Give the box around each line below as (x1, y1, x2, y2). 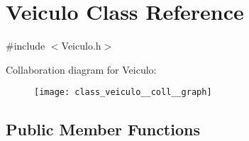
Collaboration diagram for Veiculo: (6, 62, 157, 77)
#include (6, 38, 45, 53)
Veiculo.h (61, 38, 101, 53)
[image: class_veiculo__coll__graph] (34, 87, 212, 98)
